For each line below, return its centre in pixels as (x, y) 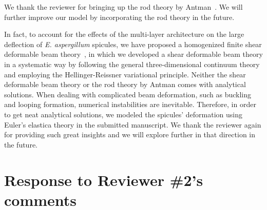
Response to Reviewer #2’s (104, 180)
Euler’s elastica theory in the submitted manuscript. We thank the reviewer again (133, 124)
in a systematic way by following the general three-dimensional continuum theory (132, 64)
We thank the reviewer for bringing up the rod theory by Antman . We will (123, 7)
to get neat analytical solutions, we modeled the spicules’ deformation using (123, 114)
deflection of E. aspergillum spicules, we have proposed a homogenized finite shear (133, 44)
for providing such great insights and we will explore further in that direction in (130, 134)
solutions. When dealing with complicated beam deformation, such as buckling (128, 94)
